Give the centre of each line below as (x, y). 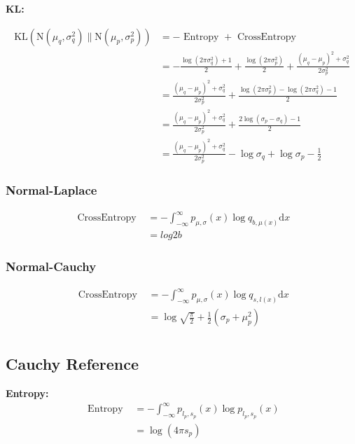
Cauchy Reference (72, 364)
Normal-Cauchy (51, 266)
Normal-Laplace (51, 189)
